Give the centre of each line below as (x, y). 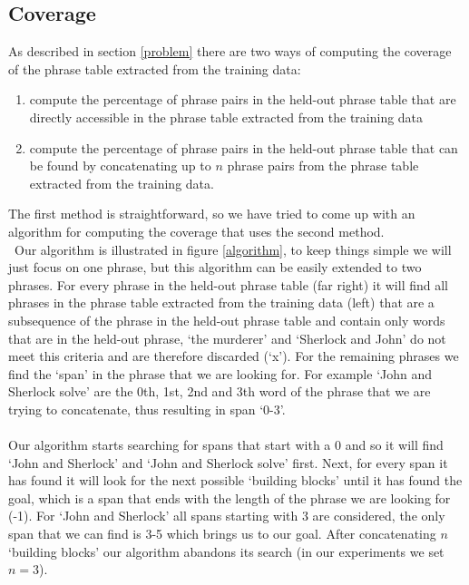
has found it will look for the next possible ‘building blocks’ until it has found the (235, 480)
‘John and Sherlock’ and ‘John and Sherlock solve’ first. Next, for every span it (228, 462)
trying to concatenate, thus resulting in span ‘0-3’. (147, 409)
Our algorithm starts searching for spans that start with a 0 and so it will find (226, 445)
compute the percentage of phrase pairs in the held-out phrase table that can (244, 147)
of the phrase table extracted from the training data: (155, 68)
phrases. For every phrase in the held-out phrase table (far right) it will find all (228, 284)
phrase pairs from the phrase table (323, 166)
